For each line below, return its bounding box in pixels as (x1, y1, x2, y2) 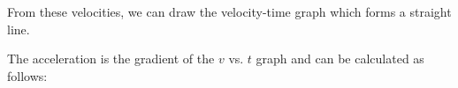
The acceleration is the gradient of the (7, 49, 215, 68)
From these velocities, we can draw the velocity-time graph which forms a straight (7, 3, 452, 20)
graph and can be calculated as (256, 49, 424, 68)
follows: (7, 66, 48, 84)
